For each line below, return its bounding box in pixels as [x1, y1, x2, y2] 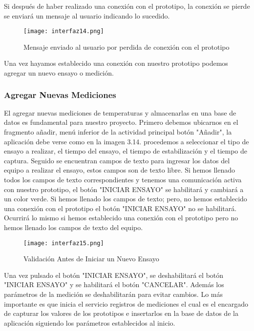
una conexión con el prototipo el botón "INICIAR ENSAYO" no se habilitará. [4, 203, 237, 213]
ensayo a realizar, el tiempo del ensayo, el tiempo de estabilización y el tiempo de [4, 146, 248, 156]
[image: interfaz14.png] [23, 28, 104, 35]
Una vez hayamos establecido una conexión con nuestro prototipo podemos [4, 58, 228, 68]
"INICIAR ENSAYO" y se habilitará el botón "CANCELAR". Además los [4, 279, 224, 290]
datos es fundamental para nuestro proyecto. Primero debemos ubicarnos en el [4, 117, 238, 127]
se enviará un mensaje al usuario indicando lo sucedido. [4, 10, 170, 20]
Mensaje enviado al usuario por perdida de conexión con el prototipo [23, 41, 230, 52]
